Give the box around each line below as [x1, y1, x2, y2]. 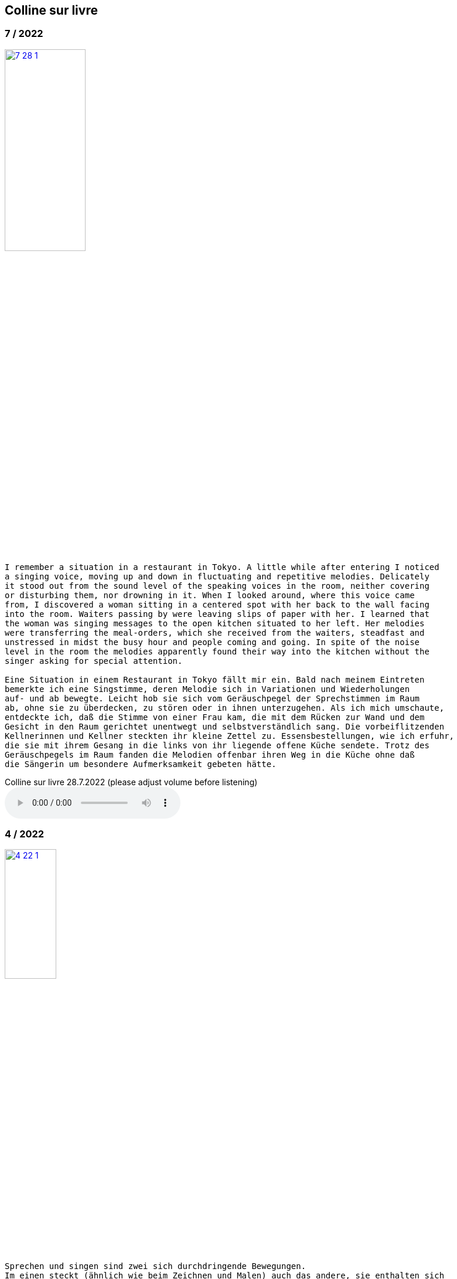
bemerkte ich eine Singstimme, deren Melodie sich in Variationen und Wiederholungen [5, 684, 410, 694]
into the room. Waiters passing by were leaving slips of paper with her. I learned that [5, 609, 429, 619]
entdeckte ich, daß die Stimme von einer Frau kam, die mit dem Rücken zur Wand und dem [5, 712, 425, 722]
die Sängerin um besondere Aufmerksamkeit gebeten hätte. [5, 759, 277, 769]
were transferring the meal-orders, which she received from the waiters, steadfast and [5, 627, 425, 637]
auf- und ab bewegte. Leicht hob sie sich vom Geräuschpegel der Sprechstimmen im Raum [5, 693, 420, 703]
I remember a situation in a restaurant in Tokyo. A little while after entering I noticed [5, 562, 439, 572]
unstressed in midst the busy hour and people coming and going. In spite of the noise [5, 637, 420, 647]
